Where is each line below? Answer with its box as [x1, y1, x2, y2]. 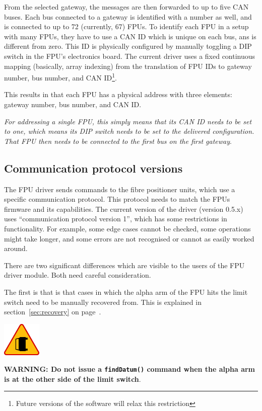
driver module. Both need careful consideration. [4, 270, 151, 280]
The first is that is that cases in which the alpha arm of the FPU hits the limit [4, 286, 248, 297]
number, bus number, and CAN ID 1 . [4, 71, 117, 83]
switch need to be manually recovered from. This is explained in [4, 296, 202, 307]
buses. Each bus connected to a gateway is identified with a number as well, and [4, 11, 252, 22]
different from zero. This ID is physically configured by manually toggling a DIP [4, 41, 252, 51]
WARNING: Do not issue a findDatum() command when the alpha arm [4, 364, 255, 374]
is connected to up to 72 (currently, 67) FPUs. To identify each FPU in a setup [4, 21, 249, 32]
